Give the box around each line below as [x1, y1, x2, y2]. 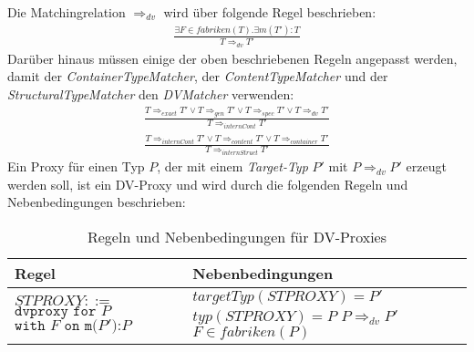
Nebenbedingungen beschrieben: [7, 192, 186, 212]
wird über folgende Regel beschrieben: [163, 3, 376, 21]
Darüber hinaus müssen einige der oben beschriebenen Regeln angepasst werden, [7, 48, 458, 67]
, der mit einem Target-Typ [157, 157, 308, 176]
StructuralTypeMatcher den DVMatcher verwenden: [7, 84, 294, 103]
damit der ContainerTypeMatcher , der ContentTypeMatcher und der [7, 67, 388, 86]
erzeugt [406, 157, 447, 176]
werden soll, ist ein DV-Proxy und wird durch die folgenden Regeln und [7, 174, 408, 193]
